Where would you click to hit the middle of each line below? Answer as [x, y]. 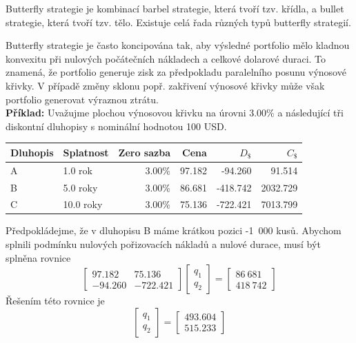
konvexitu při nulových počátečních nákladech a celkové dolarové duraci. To [166, 58]
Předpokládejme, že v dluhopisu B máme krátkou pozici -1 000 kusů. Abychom [174, 230]
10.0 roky [83, 204]
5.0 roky [80, 187]
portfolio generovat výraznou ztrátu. [82, 99]
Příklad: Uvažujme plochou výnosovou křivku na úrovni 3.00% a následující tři [175, 113]
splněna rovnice [38, 257]
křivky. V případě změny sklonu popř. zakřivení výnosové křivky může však [165, 85]
